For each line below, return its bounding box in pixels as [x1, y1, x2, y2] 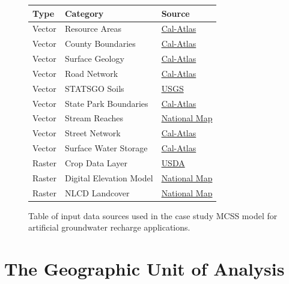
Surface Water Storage [64, 142, 148, 154]
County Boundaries [64, 37, 136, 50]
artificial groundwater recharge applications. [28, 221, 190, 234]
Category [64, 7, 104, 19]
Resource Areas [64, 22, 122, 35]
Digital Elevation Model [64, 171, 153, 184]
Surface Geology [64, 52, 124, 65]
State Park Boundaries [64, 97, 148, 109]
